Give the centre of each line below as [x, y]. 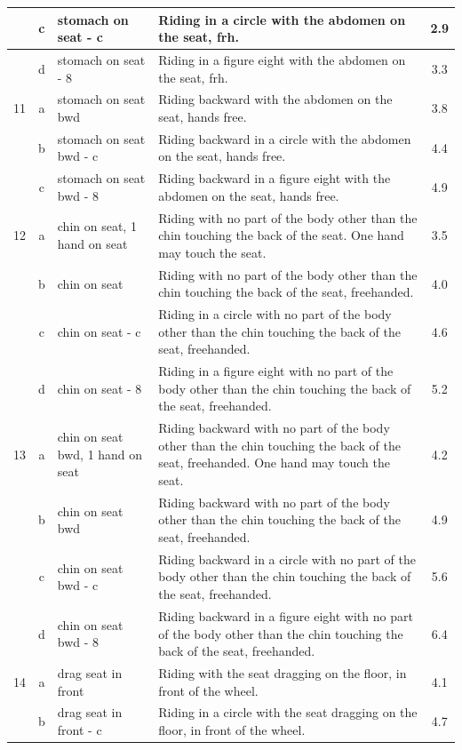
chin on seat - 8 [100, 388]
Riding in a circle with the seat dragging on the [288, 712]
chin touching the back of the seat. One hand [281, 235]
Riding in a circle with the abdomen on [282, 19]
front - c [80, 729]
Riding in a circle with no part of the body [275, 314]
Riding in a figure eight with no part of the [276, 371]
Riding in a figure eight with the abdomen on [282, 59]
